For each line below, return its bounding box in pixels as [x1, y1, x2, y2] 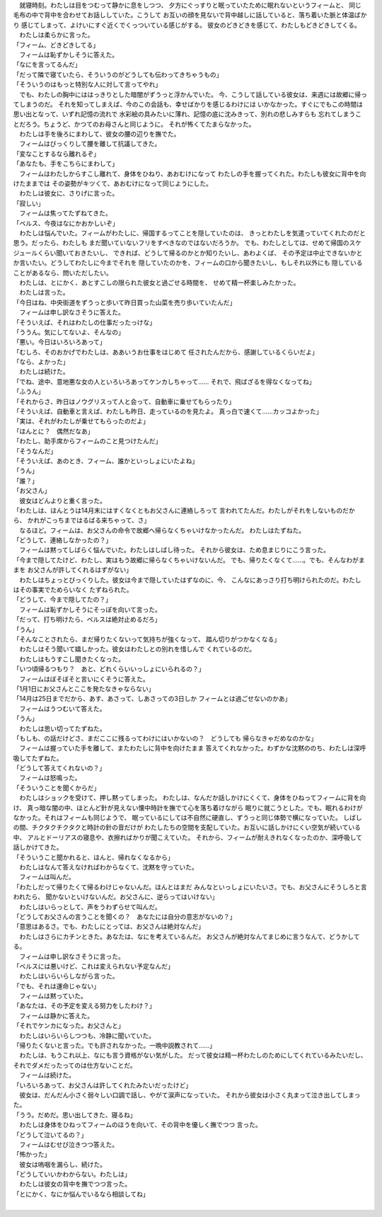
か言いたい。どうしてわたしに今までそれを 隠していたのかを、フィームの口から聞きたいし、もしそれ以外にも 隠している [13, 258, 363, 267]
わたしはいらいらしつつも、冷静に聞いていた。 [18, 1031, 156, 1040]
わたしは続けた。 [18, 367, 69, 376]
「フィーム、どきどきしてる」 [13, 40, 100, 49]
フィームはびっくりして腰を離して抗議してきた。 [18, 139, 161, 148]
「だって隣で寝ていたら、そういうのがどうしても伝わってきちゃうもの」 [13, 70, 223, 79]
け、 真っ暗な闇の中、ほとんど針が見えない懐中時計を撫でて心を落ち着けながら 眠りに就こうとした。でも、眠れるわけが [13, 804, 364, 812]
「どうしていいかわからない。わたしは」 [13, 1170, 131, 1179]
